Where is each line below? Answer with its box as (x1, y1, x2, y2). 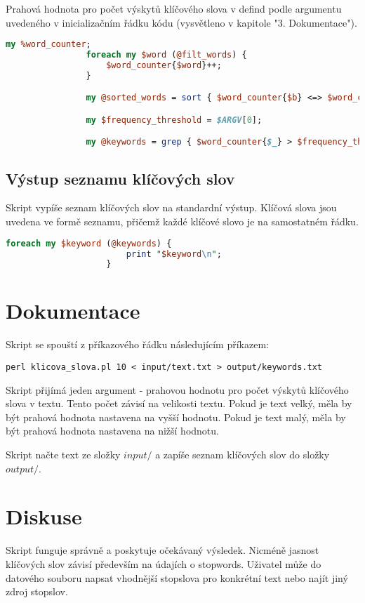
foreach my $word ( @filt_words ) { (86, 50, 247, 60)
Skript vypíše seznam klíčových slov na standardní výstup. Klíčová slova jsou (6, 200, 337, 215)
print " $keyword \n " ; (126, 249, 222, 259)
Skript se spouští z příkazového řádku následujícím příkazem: (6, 337, 269, 352)
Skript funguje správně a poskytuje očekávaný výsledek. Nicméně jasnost (6, 543, 319, 557)
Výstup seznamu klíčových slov (6, 167, 235, 189)
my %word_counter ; (6, 39, 91, 50)
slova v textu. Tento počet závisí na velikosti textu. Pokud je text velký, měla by (6, 396, 352, 411)
